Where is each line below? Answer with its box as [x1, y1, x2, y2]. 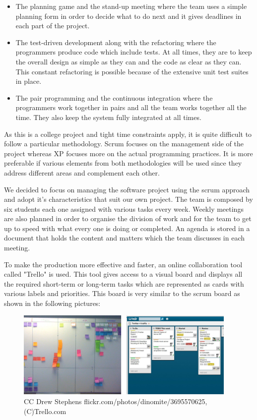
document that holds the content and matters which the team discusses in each [4, 233, 245, 243]
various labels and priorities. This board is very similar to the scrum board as [4, 288, 240, 299]
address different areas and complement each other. [4, 167, 160, 178]
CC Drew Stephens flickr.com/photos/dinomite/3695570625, [24, 396, 207, 406]
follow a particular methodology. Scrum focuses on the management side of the [4, 138, 244, 149]
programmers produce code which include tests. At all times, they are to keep [15, 47, 252, 57]
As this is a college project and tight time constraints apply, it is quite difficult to [4, 128, 252, 139]
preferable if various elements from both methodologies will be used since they [4, 158, 242, 168]
